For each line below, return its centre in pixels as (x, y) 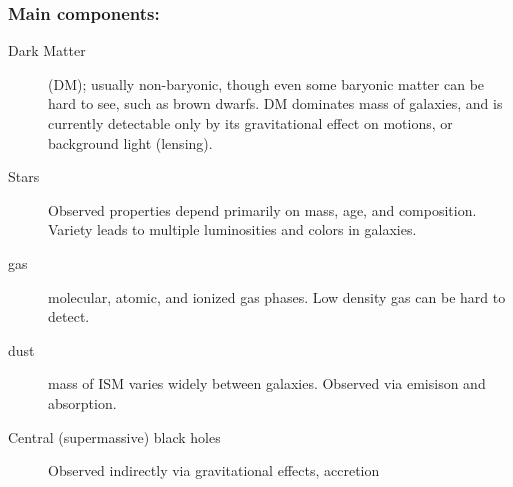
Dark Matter (47, 50)
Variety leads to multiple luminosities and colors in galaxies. (232, 229)
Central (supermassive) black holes (114, 436)
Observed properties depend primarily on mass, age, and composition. (262, 209)
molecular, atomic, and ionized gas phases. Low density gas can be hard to (277, 296)
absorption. (82, 402)
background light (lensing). (130, 142)
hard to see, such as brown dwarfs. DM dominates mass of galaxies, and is (275, 103)
